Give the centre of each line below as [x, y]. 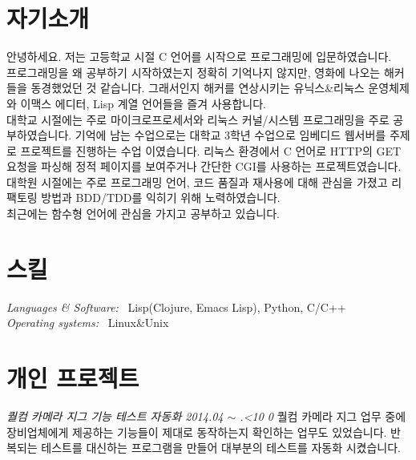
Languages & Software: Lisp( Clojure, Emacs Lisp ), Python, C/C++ [176, 307]
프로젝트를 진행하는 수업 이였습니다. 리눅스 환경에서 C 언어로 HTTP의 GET [211, 150]
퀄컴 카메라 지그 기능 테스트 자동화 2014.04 [115, 416]
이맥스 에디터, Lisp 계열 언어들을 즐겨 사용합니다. [143, 103]
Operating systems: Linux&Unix [88, 323]
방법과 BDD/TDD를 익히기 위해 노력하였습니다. [161, 198]
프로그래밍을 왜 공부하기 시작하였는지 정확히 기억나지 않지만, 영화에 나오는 [194, 72]
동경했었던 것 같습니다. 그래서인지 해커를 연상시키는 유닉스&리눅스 [198, 88]
